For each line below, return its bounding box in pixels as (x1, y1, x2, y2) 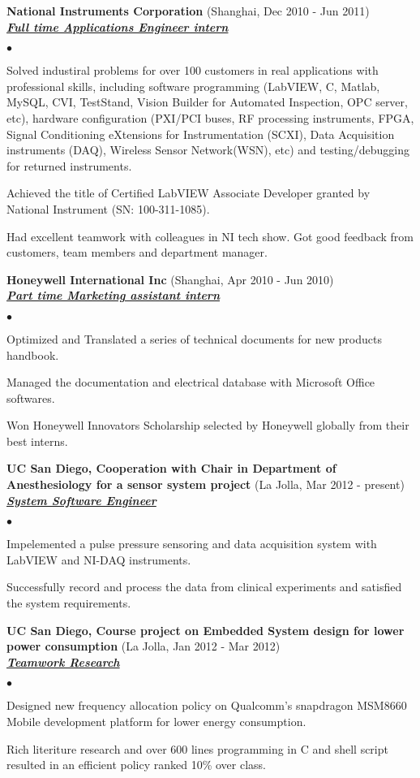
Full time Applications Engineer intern (6, 18, 229, 35)
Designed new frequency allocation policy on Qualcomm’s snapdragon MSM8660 (6, 697, 407, 714)
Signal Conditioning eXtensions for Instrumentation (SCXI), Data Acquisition (6, 125, 395, 142)
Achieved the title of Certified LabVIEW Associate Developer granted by (6, 184, 371, 201)
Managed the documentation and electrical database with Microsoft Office (6, 374, 375, 391)
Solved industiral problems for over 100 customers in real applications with (6, 62, 379, 79)
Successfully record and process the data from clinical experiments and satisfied (6, 578, 402, 595)
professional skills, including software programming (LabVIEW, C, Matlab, (6, 77, 380, 94)
